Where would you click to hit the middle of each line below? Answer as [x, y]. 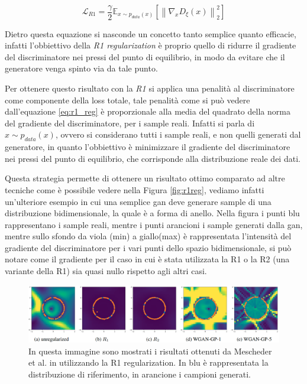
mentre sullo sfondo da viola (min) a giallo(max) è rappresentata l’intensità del [148, 236]
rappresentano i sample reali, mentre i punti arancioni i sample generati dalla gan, [154, 224]
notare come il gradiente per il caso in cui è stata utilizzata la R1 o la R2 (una [147, 259]
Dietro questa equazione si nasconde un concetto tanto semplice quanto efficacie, [151, 33]
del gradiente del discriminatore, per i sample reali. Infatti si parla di [130, 123]
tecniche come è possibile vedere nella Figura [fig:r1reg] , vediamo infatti [135, 189]
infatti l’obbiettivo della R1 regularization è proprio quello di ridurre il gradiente [151, 45]
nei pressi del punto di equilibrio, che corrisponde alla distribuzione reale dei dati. [153, 158]
